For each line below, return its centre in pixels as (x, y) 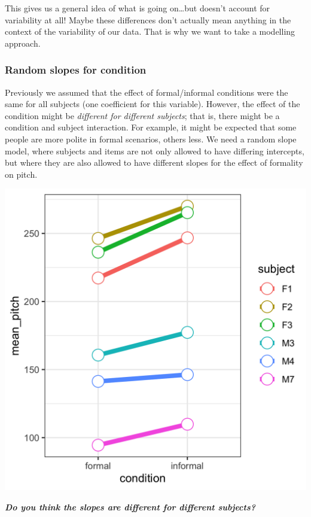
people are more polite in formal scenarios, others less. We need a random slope (151, 139)
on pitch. (21, 174)
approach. (23, 43)
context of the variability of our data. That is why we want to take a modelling (150, 31)
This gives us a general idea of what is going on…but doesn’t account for (138, 8)
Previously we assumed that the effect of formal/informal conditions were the (147, 92)
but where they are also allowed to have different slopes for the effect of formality (154, 162)
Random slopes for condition (76, 70)
